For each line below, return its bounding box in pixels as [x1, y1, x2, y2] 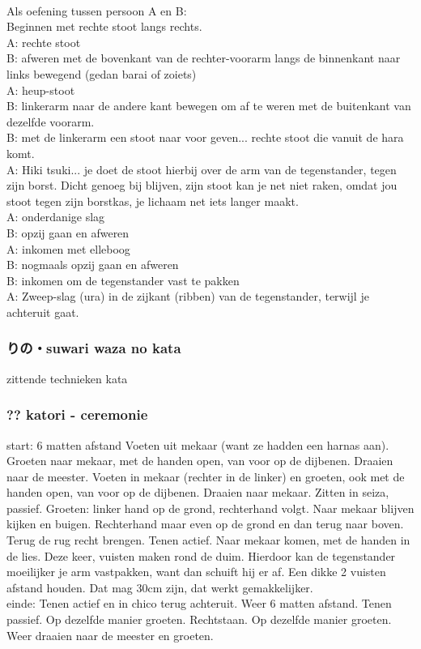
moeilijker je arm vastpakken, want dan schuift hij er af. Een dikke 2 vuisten [6, 563, 386, 580]
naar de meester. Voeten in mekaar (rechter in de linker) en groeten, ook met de [6, 468, 405, 485]
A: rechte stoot [6, 33, 81, 50]
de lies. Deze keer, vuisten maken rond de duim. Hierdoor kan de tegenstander [6, 547, 396, 564]
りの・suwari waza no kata [6, 338, 181, 358]
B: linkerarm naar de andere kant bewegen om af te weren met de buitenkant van [6, 97, 411, 114]
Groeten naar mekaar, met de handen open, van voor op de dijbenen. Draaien [6, 452, 393, 469]
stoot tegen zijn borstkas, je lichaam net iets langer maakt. [6, 192, 299, 209]
